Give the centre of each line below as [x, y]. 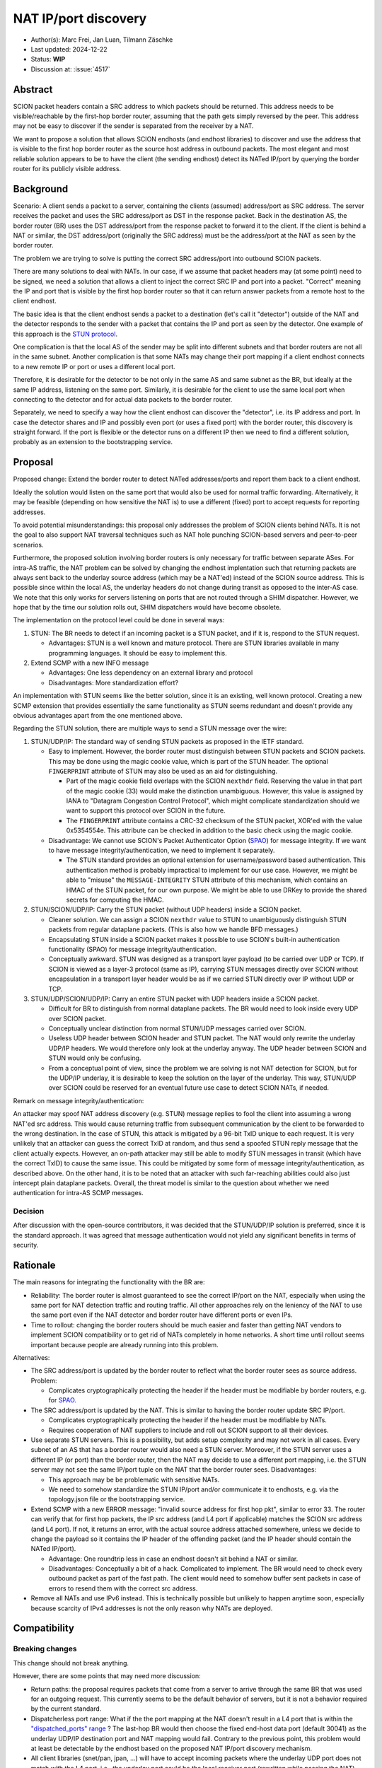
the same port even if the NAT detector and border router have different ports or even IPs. [162, 1315]
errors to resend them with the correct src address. [123, 1588]
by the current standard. [66, 1709]
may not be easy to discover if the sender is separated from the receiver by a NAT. [133, 126]
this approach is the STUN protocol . [65, 334]
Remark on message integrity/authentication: [79, 1100]
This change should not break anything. [71, 1663]
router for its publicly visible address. [67, 168]
